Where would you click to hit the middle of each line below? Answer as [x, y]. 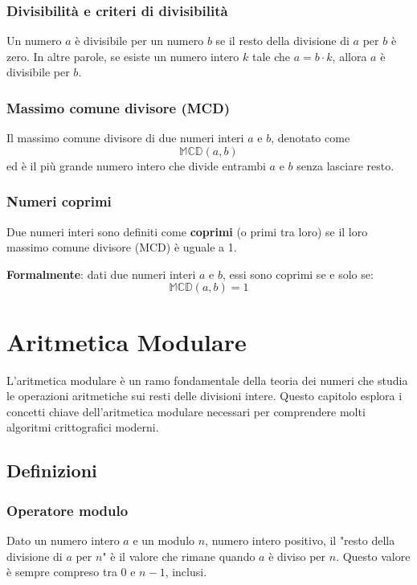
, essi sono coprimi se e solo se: [298, 274]
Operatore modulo [67, 510]
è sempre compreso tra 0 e [71, 572]
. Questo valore [373, 556]
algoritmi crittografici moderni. [83, 427]
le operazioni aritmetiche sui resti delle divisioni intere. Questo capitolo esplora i [204, 396]
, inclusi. [186, 572]
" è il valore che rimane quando [179, 556]
